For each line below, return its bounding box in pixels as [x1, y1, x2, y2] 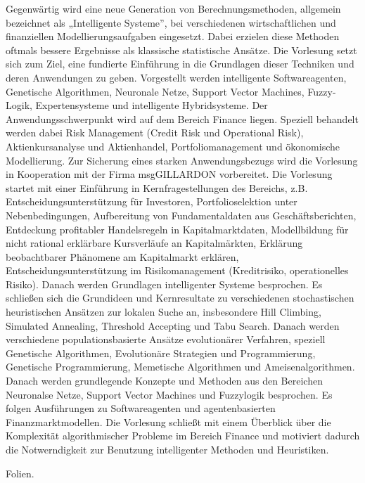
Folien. [6, 465, 34, 480]
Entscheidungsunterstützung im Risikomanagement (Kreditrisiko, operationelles [6, 263, 349, 278]
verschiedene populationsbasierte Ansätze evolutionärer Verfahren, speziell [6, 332, 326, 347]
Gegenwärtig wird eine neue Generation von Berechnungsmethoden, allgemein [6, 1, 341, 15]
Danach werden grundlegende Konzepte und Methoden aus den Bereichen [6, 373, 323, 388]
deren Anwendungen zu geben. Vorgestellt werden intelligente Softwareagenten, [6, 70, 347, 84]
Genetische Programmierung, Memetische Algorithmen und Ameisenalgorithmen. [6, 359, 355, 374]
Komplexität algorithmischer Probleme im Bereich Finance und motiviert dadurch [6, 428, 360, 443]
